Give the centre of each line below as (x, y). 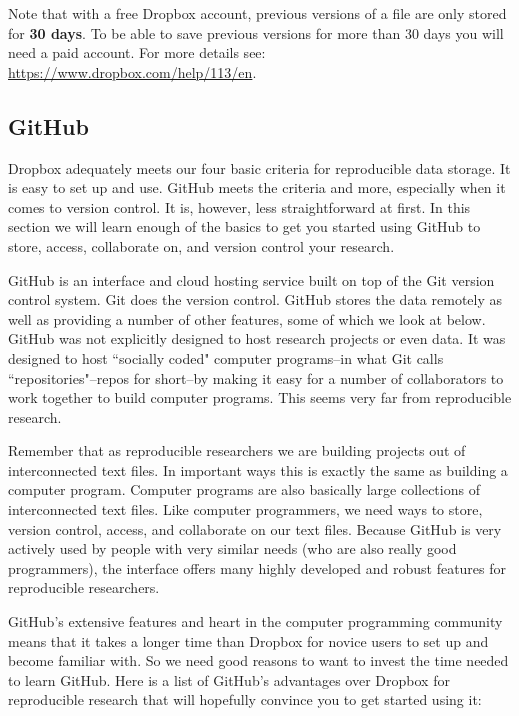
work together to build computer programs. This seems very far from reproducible (260, 397)
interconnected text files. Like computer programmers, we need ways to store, (245, 509)
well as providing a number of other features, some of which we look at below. (247, 318)
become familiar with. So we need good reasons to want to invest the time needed (258, 660)
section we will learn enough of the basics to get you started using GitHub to (244, 226)
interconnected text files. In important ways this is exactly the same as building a (258, 469)
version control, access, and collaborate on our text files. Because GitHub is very (255, 528)
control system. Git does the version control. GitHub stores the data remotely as (255, 299)
